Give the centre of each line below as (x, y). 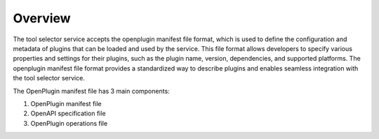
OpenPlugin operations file (69, 123)
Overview (42, 18)
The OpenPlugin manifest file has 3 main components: (91, 91)
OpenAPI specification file (68, 114)
